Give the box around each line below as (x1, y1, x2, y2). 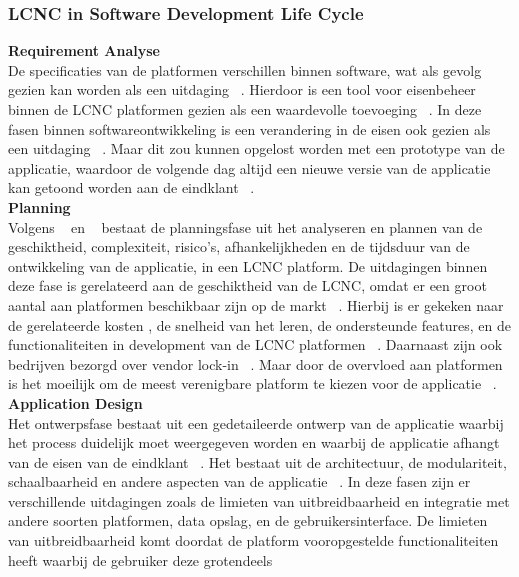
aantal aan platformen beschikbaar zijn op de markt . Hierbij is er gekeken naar (8, 294, 504, 315)
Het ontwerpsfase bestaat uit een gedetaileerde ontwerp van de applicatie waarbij (8, 412, 504, 433)
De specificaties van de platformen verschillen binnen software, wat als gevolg (8, 59, 482, 80)
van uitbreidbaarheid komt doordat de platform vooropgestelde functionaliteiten (8, 530, 499, 551)
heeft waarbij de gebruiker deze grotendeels (8, 549, 273, 570)
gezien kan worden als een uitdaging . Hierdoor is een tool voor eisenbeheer (8, 79, 476, 100)
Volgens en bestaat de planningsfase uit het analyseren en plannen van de (8, 216, 483, 237)
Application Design (8, 392, 143, 413)
